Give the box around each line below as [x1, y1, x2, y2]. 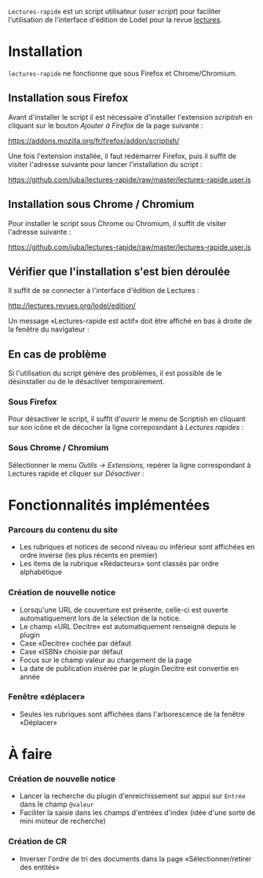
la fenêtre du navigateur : [8, 324, 89, 334]
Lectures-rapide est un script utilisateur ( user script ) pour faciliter [8, 7, 221, 16]
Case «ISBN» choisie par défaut [19, 646, 123, 656]
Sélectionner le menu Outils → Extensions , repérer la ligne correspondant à [8, 460, 251, 469]
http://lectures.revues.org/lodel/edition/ [8, 301, 136, 310]
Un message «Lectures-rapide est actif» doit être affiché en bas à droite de [8, 317, 253, 326]
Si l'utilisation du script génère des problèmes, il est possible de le [8, 369, 222, 378]
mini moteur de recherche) [19, 817, 106, 826]
